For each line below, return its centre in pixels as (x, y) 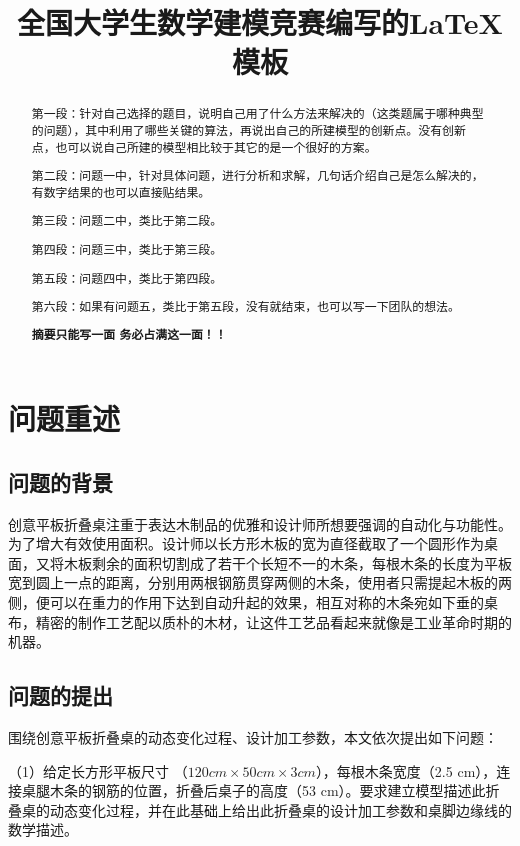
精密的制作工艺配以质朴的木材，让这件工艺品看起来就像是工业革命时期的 (273, 621)
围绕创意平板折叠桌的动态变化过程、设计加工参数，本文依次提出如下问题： (253, 737)
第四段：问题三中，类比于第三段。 (127, 248)
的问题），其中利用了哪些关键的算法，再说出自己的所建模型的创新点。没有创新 (248, 130)
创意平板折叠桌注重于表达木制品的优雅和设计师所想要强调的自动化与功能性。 (260, 523)
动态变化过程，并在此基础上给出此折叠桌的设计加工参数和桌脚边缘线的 (280, 809)
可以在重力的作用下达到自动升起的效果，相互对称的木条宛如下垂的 (266, 602)
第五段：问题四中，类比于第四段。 (127, 277)
